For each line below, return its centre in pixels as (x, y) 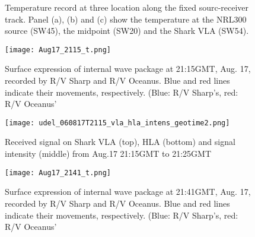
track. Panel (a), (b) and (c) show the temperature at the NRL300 (126, 19)
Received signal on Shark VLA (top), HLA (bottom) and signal (120, 142)
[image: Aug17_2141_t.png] (58, 173)
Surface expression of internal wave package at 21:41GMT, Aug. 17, (128, 192)
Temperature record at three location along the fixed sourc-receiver (127, 7)
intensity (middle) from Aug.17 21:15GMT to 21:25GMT (108, 154)
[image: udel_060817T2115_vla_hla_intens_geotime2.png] (117, 123)
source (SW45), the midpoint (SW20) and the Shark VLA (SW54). (127, 31)
